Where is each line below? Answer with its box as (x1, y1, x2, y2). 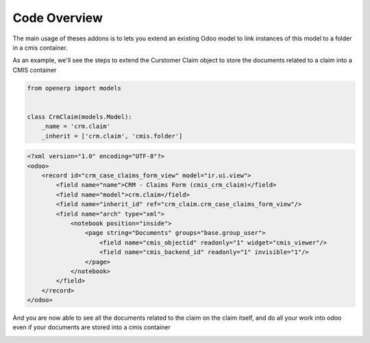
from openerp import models (27, 84, 121, 92)
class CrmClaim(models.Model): (27, 113, 133, 120)
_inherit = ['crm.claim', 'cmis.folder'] (41, 132, 183, 140)
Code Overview (12, 10, 103, 25)
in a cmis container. (12, 43, 68, 51)
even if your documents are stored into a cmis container (12, 323, 171, 331)
